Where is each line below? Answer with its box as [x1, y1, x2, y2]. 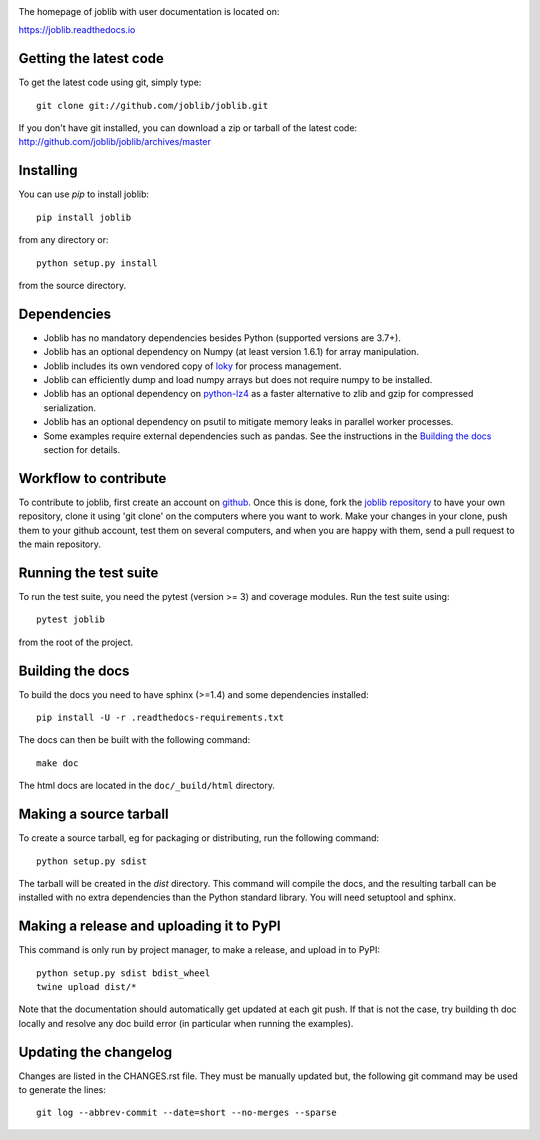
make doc [36, 757, 79, 769]
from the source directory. [18, 279, 127, 291]
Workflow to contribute [18, 470, 167, 487]
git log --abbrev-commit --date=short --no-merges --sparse [36, 1107, 337, 1119]
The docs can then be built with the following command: [18, 734, 251, 746]
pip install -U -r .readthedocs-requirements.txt [36, 712, 285, 724]
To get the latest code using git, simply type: [18, 76, 202, 89]
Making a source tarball [18, 806, 169, 823]
